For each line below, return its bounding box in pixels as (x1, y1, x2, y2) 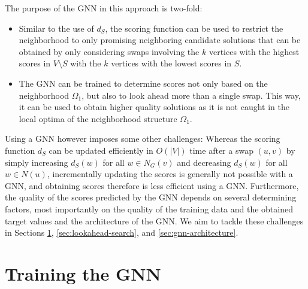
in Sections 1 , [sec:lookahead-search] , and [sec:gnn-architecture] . (5, 226, 238, 239)
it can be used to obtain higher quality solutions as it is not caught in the (19, 101, 289, 113)
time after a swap (189, 144, 253, 156)
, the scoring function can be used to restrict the (105, 22, 283, 34)
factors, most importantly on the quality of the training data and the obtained (5, 202, 293, 215)
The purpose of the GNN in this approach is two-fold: (5, 2, 203, 14)
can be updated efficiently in (49, 144, 153, 156)
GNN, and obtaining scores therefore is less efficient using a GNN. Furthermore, (5, 179, 299, 191)
